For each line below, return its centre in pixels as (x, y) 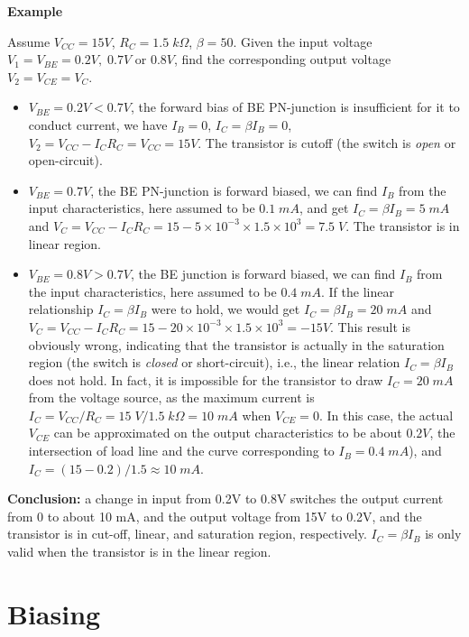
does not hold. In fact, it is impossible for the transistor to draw (206, 379)
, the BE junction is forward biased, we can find (263, 274)
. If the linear (358, 291)
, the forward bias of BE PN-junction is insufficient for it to (295, 107)
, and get (324, 208)
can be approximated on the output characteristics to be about (228, 433)
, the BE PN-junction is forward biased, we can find (234, 190)
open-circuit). (65, 160)
